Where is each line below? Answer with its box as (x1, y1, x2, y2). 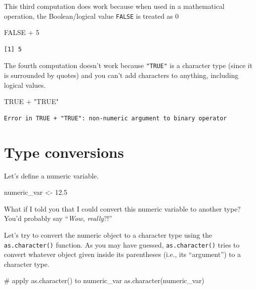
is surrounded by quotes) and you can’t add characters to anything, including (4, 70, 239, 80)
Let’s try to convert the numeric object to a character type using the (4, 229, 212, 240)
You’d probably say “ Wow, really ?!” (4, 213, 112, 223)
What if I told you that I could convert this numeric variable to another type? (4, 203, 241, 214)
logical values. (4, 79, 46, 90)
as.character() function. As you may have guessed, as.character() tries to (4, 239, 240, 250)
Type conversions (4, 142, 124, 162)
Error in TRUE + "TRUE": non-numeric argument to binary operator (4, 114, 227, 122)
